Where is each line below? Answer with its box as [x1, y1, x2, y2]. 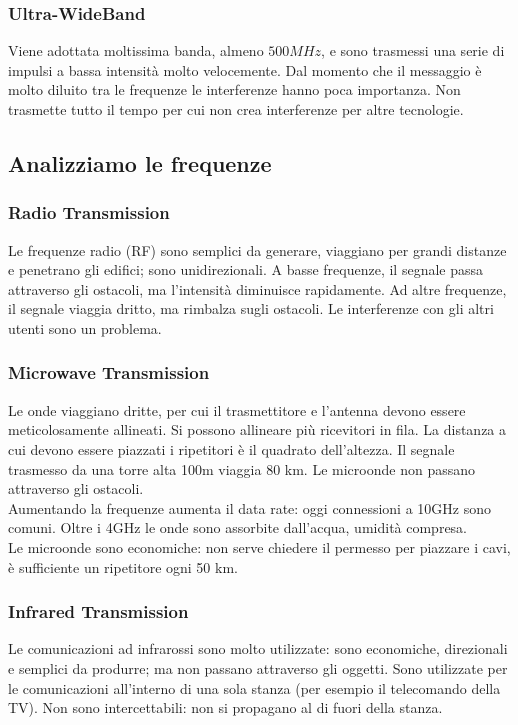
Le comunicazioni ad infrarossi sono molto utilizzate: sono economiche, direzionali [8, 638, 508, 659]
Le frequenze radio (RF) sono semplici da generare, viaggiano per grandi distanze [8, 239, 507, 260]
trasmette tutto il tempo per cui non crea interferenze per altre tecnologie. [8, 99, 464, 119]
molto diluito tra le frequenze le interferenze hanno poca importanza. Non [8, 79, 461, 100]
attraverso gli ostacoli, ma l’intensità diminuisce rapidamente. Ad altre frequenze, [8, 278, 507, 299]
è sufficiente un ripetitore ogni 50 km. [8, 556, 238, 577]
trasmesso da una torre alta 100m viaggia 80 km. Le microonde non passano [8, 458, 475, 479]
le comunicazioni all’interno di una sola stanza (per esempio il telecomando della [8, 677, 501, 698]
